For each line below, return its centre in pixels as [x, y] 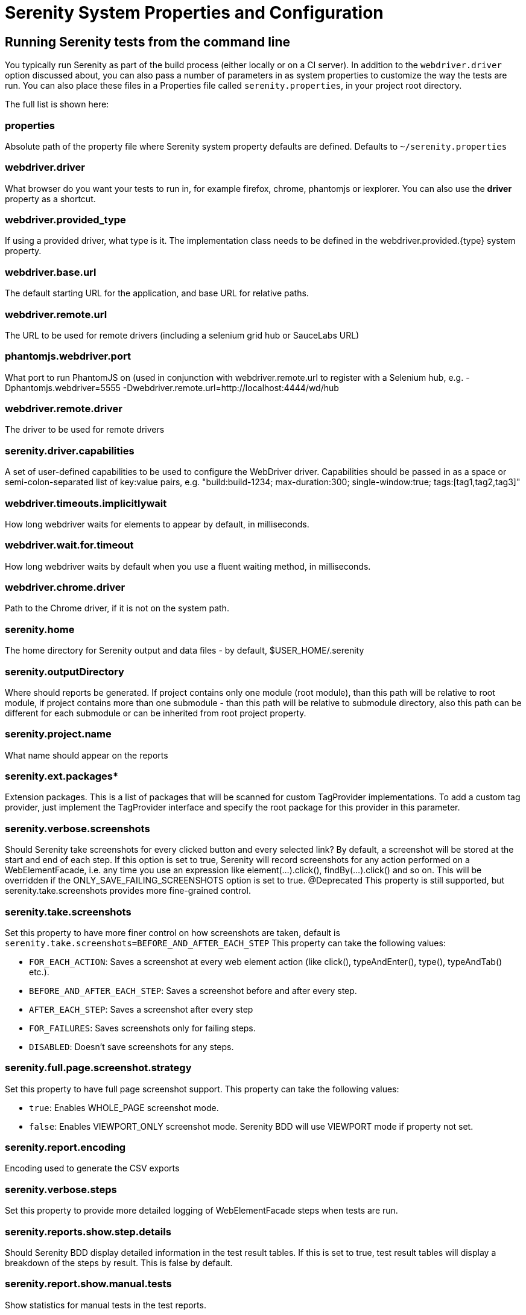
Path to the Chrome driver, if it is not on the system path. [117, 608]
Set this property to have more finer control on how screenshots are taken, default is [173, 932]
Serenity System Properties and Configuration [194, 13]
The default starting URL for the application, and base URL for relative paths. [157, 293]
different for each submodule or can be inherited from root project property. [156, 713]
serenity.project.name [58, 734]
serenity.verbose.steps [61, 1189]
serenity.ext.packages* [62, 776]
